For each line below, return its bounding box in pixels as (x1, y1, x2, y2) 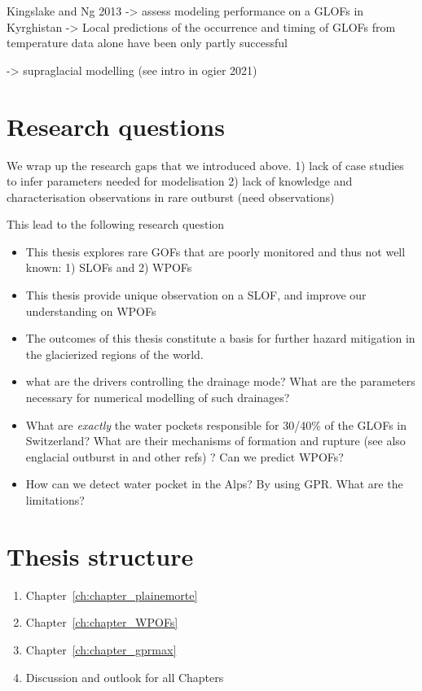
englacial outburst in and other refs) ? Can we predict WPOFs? (25, 448, 344, 465)
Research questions (7, 109, 225, 142)
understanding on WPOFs (25, 302, 156, 319)
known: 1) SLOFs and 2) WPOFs (25, 259, 192, 276)
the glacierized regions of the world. (25, 345, 204, 362)
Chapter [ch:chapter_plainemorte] (25, 586, 198, 603)
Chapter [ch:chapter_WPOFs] (25, 614, 178, 631)
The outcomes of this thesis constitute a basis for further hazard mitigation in (25, 330, 415, 347)
